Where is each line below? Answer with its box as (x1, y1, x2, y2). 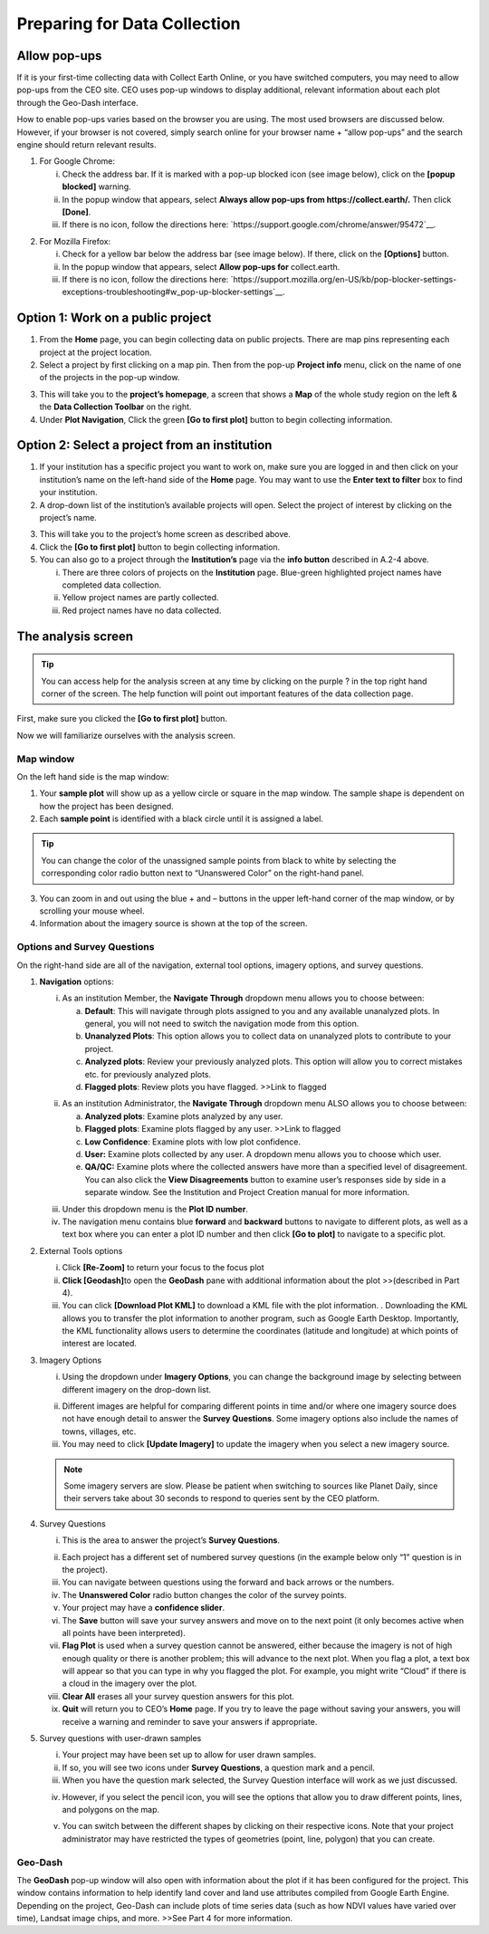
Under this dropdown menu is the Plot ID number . (62, 1203, 249, 1214)
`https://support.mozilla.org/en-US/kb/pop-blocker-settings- (230, 273, 457, 284)
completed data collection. (62, 579, 162, 590)
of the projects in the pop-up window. (39, 372, 180, 383)
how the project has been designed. (39, 800, 174, 811)
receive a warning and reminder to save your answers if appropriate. (62, 1716, 318, 1727)
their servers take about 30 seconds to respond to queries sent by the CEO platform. (63, 1493, 380, 1504)
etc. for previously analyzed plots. (84, 1068, 212, 1079)
